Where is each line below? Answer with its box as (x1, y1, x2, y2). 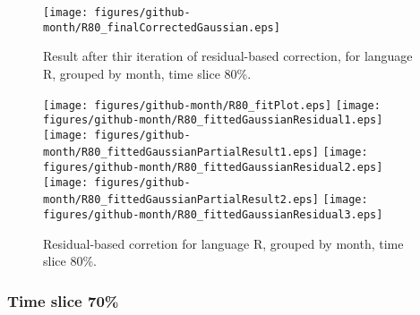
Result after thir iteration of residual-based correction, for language (43, 47, 413, 65)
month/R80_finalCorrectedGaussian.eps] (43, 21, 280, 34)
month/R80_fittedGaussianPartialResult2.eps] (43, 193, 319, 207)
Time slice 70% (7, 289, 119, 311)
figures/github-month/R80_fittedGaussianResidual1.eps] (43, 114, 383, 127)
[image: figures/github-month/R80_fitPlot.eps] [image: (43, 98, 381, 112)
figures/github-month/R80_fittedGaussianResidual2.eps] (43, 161, 383, 175)
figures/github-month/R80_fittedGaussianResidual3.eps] (43, 209, 383, 222)
